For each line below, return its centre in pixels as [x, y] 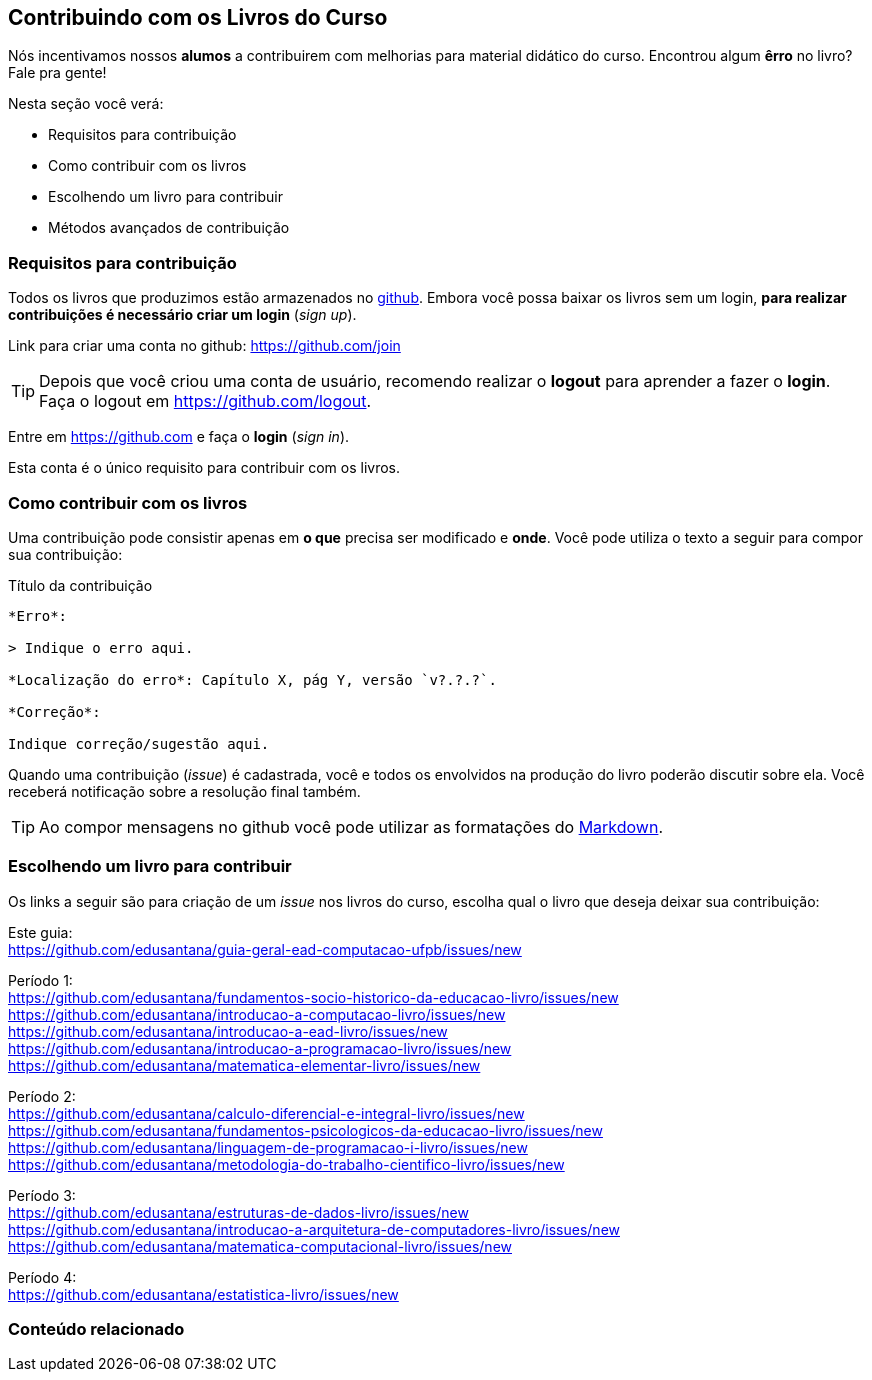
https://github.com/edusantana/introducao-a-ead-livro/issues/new [228, 1031]
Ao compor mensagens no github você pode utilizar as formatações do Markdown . [351, 826]
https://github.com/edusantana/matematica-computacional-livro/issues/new [260, 1246]
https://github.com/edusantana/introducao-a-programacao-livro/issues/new [260, 1048]
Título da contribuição [80, 585]
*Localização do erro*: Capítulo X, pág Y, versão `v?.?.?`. [252, 679]
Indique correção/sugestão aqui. [139, 743]
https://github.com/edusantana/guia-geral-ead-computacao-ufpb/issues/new [265, 949]
